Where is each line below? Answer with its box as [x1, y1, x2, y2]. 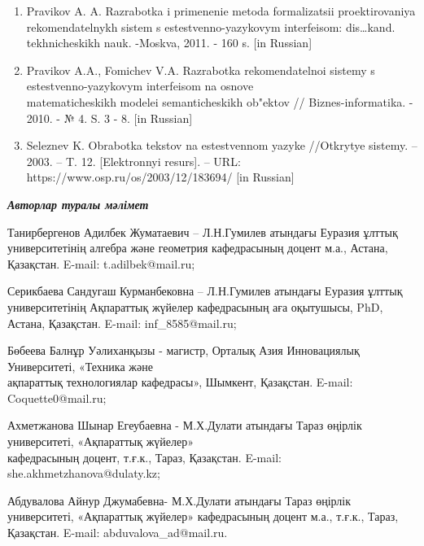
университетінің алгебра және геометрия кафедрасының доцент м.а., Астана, [7, 239, 388, 256]
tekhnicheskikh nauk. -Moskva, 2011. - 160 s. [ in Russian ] [26, 34, 313, 51]
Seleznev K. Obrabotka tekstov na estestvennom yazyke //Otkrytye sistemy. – [26, 137, 417, 154]
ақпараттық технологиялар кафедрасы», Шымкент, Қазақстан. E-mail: [7, 373, 353, 391]
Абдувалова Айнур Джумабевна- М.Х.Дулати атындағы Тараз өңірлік [7, 491, 352, 509]
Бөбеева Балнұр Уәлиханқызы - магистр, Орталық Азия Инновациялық [7, 342, 360, 359]
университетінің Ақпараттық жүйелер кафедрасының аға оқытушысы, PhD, [7, 298, 383, 315]
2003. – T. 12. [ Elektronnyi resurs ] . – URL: [26, 152, 241, 169]
